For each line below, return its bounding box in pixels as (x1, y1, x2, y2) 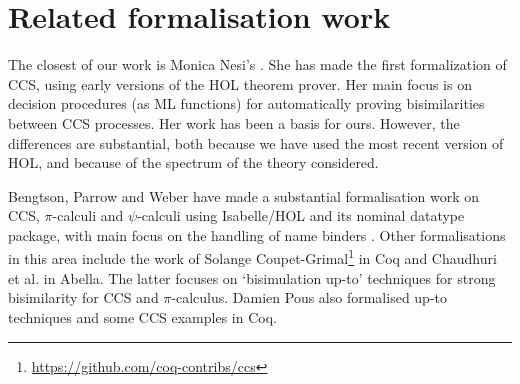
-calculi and (52, 205, 124, 226)
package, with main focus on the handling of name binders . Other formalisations (8, 224, 506, 245)
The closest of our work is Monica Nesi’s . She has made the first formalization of (8, 54, 507, 75)
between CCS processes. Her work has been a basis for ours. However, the (8, 112, 460, 133)
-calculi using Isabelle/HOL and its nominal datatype (137, 205, 465, 226)
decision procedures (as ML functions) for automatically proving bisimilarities (8, 93, 485, 114)
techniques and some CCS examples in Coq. (8, 306, 277, 327)
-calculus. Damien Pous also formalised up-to (171, 287, 448, 308)
